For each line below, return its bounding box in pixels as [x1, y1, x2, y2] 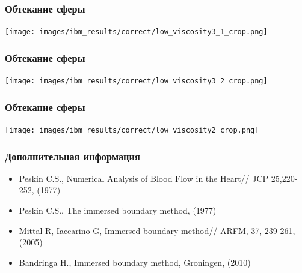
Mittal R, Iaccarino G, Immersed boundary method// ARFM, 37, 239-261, [19, 224, 295, 236]
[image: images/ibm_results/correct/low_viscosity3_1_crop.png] [5, 28, 268, 37]
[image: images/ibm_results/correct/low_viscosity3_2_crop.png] [5, 77, 268, 86]
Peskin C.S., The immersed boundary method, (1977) [19, 204, 217, 217]
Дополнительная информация [5, 148, 140, 163]
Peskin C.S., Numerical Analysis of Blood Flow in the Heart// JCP [19, 172, 269, 184]
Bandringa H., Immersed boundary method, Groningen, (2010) [19, 256, 251, 268]
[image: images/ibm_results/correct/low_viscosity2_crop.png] [5, 125, 259, 134]
